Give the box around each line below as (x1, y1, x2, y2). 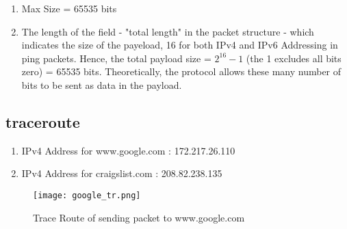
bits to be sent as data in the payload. (21, 77, 182, 92)
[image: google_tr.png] (33, 190, 141, 200)
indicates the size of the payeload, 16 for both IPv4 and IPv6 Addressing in (21, 38, 338, 52)
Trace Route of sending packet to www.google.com (33, 210, 245, 224)
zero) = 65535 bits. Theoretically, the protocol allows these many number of (21, 64, 342, 79)
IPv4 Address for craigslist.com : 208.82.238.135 (21, 166, 222, 180)
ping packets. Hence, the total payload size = (21, 51, 211, 65)
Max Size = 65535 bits (21, 1, 117, 15)
